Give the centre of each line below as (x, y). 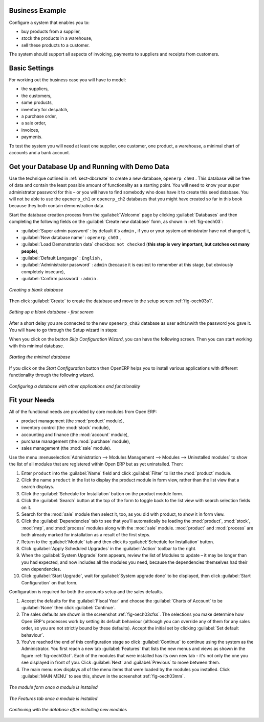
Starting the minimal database (40, 357)
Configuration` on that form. (49, 582)
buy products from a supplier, (51, 31)
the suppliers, (35, 89)
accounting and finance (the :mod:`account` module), (75, 434)
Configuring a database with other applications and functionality (75, 386)
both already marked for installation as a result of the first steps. (86, 535)
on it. (26, 507)
